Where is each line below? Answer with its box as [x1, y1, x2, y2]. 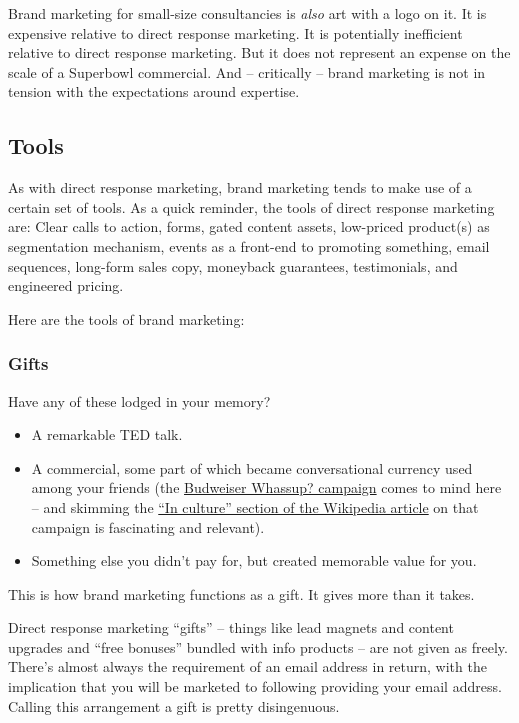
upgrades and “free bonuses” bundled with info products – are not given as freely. [8, 636, 508, 657]
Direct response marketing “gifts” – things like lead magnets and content [8, 617, 454, 638]
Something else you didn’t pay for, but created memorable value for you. [31, 550, 477, 571]
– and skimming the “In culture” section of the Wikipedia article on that [31, 496, 479, 517]
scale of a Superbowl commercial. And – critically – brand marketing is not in [8, 61, 486, 82]
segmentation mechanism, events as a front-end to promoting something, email [8, 235, 490, 256]
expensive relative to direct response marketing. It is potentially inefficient [8, 22, 463, 43]
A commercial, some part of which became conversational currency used [31, 457, 473, 478]
